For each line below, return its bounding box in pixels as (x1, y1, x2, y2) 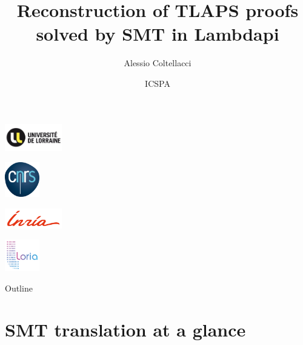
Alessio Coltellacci (124, 56, 191, 69)
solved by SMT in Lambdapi (36, 21, 279, 46)
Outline (5, 281, 33, 294)
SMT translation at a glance (5, 317, 246, 342)
